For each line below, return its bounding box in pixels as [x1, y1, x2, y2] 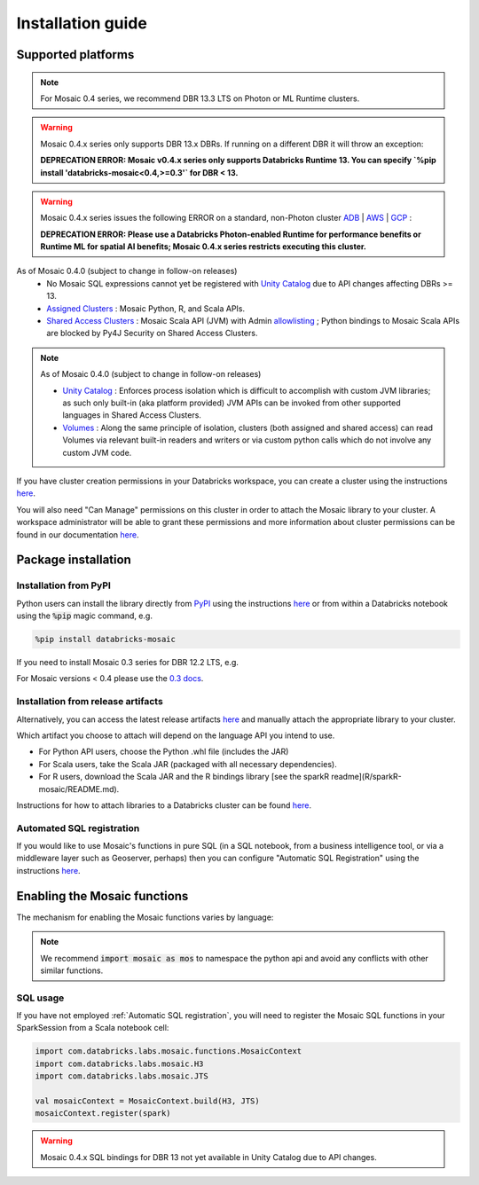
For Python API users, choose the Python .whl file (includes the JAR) [38, 746, 289, 757]
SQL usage [16, 992, 65, 1004]
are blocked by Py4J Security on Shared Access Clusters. [46, 328, 258, 339]
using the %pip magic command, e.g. [16, 610, 153, 621]
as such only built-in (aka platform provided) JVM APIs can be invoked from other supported [62, 397, 401, 408]
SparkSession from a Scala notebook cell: [16, 1023, 169, 1033]
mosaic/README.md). [38, 783, 120, 794]
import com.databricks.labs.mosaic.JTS [35, 1071, 208, 1081]
